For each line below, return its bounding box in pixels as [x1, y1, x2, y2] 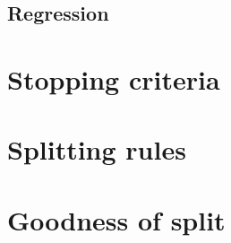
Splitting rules [7, 131, 186, 168]
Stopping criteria [7, 60, 220, 97]
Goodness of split [7, 201, 226, 238]
